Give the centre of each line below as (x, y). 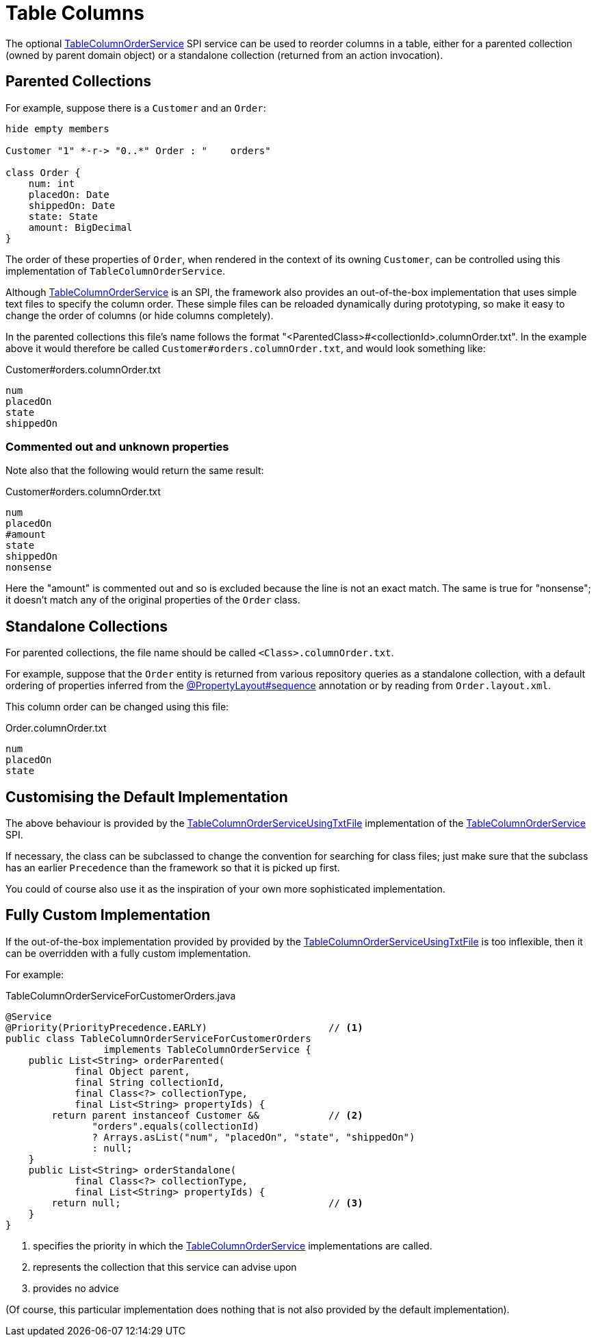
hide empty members (57, 128)
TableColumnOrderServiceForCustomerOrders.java (121, 995)
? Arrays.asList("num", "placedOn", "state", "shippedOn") (254, 1137)
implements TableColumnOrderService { (207, 1049)
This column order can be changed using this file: (117, 707)
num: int (52, 183)
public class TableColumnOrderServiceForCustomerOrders (158, 1038)
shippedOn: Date (72, 205)
